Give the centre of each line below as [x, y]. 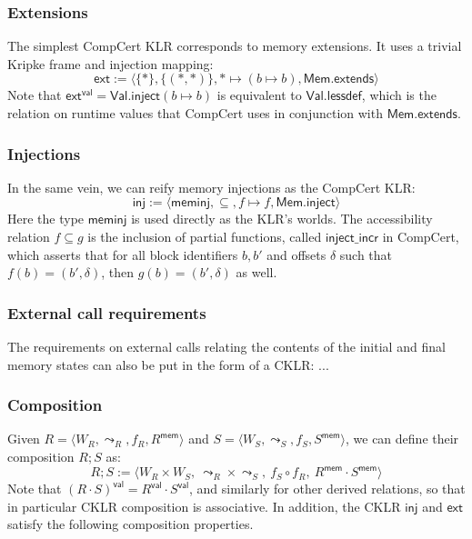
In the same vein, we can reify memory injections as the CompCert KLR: [211, 187]
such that [366, 254]
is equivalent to [259, 95]
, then [118, 272]
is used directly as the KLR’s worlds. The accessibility [282, 219]
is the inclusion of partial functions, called [205, 236]
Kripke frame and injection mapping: [110, 63]
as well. [256, 272]
